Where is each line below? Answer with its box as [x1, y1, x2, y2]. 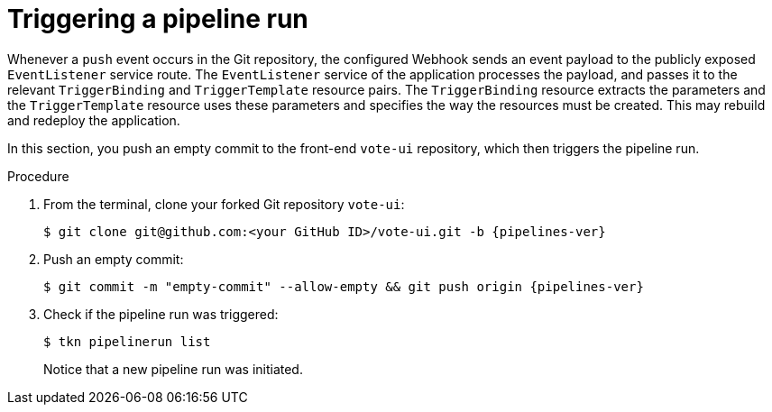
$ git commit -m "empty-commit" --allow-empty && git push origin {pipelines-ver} [43, 279, 644, 294]
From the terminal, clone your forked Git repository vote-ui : [43, 196, 405, 212]
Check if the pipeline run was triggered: [43, 306, 279, 322]
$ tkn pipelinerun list [43, 334, 211, 349]
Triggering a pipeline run [7, 4, 308, 34]
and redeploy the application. [7, 112, 180, 128]
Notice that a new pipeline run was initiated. [43, 361, 303, 377]
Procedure [7, 168, 69, 184]
